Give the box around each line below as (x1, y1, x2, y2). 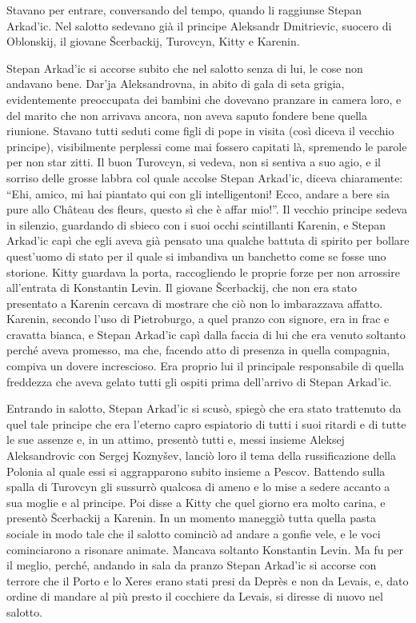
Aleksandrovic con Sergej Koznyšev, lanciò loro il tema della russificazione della (6, 447, 396, 464)
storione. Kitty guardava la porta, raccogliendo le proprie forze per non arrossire (6, 263, 400, 280)
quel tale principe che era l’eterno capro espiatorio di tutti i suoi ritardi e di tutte (6, 415, 406, 432)
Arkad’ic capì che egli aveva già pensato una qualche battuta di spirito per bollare (6, 232, 410, 249)
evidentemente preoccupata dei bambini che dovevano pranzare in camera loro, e (6, 90, 402, 107)
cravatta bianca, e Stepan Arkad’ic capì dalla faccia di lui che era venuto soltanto (6, 325, 406, 342)
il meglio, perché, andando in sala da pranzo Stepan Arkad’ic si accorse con (6, 557, 377, 573)
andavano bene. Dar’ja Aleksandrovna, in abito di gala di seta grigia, (6, 75, 345, 92)
